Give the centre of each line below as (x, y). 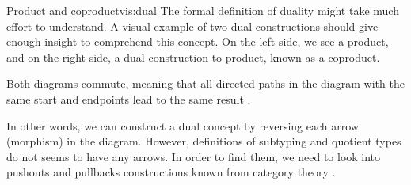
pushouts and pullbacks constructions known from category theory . (171, 172)
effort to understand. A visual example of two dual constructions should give (192, 26)
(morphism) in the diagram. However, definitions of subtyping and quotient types (204, 141)
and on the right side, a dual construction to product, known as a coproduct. (193, 57)
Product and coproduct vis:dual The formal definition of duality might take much (203, 10)
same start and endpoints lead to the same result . (129, 98)
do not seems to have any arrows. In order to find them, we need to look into (194, 156)
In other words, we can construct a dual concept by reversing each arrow (183, 125)
